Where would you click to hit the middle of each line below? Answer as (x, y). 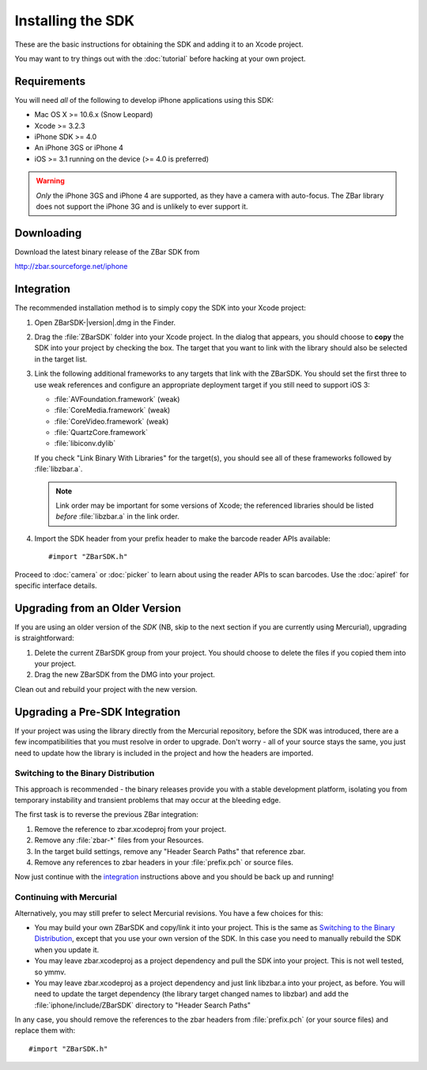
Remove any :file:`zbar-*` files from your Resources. (119, 840)
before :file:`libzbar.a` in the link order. (117, 516)
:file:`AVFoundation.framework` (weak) (117, 399)
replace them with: (45, 1030)
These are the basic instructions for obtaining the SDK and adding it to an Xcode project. (159, 44)
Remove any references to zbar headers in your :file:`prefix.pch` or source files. (164, 863)
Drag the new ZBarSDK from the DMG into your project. (125, 675)
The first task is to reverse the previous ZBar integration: (107, 815)
